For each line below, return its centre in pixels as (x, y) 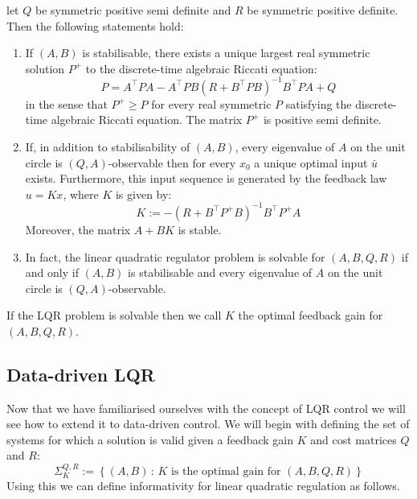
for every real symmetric (211, 103)
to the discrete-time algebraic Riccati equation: (201, 68)
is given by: (143, 194)
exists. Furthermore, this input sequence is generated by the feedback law (206, 178)
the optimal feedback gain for (311, 315)
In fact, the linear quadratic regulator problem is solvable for (175, 256)
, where (81, 194)
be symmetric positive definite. (323, 10)
